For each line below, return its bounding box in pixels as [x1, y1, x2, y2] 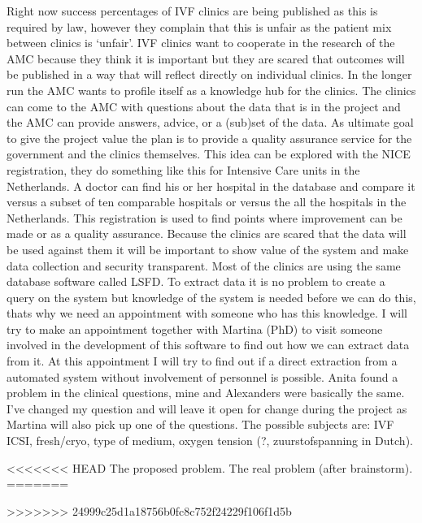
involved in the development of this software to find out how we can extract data [7, 336, 410, 353]
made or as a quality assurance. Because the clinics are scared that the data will [7, 225, 407, 242]
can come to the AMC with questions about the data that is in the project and [7, 97, 401, 115]
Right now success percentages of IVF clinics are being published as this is [7, 2, 378, 19]
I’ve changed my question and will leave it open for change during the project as [7, 400, 407, 417]
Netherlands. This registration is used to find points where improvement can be [7, 209, 402, 226]
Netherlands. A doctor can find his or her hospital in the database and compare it [7, 177, 415, 194]
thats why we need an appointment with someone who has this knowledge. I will [7, 305, 407, 322]
